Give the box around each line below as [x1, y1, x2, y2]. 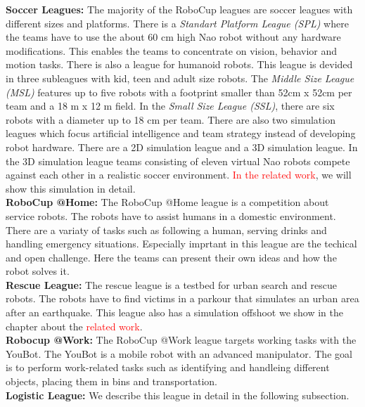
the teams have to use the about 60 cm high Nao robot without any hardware [6, 30, 341, 44]
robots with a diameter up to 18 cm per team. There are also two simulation [6, 112, 335, 127]
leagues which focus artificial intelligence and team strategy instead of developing [6, 126, 356, 141]
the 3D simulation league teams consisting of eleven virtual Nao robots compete [6, 153, 350, 168]
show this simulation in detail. [6, 181, 136, 195]
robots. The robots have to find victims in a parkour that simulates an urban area [6, 291, 359, 306]
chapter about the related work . [6, 318, 143, 333]
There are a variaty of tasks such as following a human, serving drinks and [6, 222, 327, 237]
